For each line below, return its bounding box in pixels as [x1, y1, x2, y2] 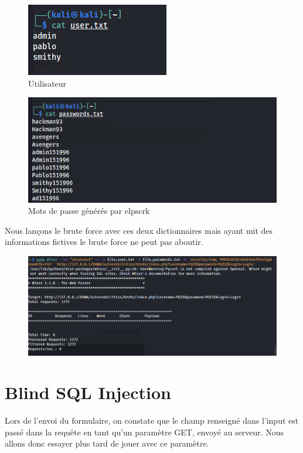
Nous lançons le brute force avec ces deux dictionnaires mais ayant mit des [5, 224, 273, 236]
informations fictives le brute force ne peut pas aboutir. [5, 236, 203, 248]
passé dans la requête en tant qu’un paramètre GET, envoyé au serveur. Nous [5, 425, 284, 438]
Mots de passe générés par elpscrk [28, 205, 150, 217]
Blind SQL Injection [5, 380, 171, 404]
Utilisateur [28, 77, 67, 89]
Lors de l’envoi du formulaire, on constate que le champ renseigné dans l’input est [5, 414, 299, 427]
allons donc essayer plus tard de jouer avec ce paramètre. [5, 437, 209, 449]
